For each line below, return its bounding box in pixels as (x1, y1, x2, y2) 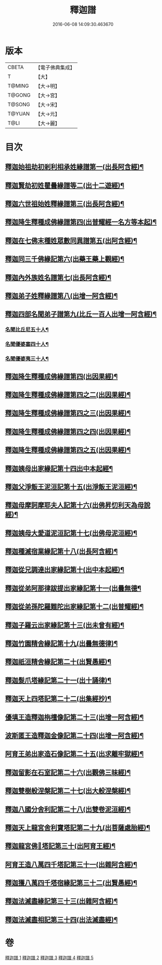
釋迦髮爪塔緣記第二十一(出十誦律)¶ (5, 676, 112, 685)
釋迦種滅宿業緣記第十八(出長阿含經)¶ (5, 547, 118, 556)
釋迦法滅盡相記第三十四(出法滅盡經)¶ (5, 915, 118, 924)
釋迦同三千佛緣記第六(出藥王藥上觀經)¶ (5, 255, 124, 263)
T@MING (7, 82, 29, 89)
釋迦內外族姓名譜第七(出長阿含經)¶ (5, 273, 112, 282)
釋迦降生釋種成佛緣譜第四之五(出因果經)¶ (5, 446, 131, 454)
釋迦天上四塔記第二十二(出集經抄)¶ (5, 695, 112, 703)
